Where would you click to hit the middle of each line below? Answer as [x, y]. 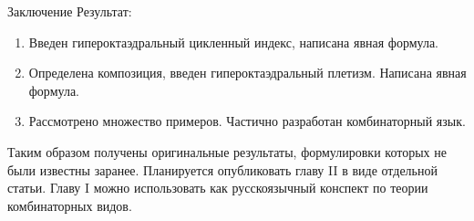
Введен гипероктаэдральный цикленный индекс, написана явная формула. [234, 42]
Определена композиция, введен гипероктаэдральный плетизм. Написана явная [247, 73]
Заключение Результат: [70, 11]
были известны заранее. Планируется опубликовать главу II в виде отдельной [222, 169]
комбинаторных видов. [70, 205]
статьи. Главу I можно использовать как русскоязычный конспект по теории [218, 188]
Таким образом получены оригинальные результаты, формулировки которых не [227, 151]
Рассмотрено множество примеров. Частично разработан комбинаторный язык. [247, 121]
